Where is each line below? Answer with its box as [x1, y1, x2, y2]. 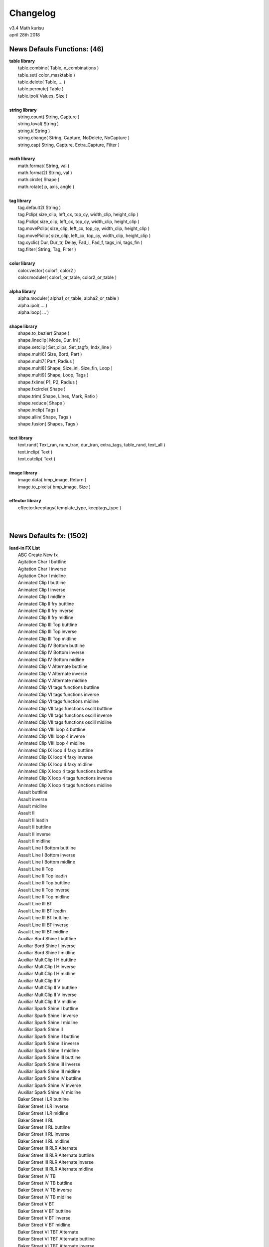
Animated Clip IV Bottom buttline [18, 642, 85, 648]
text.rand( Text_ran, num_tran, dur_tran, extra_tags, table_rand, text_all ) [18, 442, 165, 448]
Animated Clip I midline [18, 594, 66, 600]
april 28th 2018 [9, 31, 40, 37]
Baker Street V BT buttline [18, 1208, 71, 1214]
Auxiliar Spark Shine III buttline [18, 1054, 81, 1060]
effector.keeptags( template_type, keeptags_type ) [18, 504, 122, 511]
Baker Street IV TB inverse [18, 1187, 72, 1193]
